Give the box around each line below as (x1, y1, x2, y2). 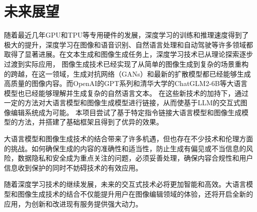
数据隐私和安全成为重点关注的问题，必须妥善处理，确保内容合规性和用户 (17, 153, 253, 163)
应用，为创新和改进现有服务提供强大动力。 (4, 198, 142, 209)
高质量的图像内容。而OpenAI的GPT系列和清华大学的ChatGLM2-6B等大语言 (4, 78, 248, 88)
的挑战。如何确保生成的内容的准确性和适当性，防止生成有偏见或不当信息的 (4, 143, 246, 153)
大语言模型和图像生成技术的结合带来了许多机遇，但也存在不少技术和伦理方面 (4, 133, 253, 144)
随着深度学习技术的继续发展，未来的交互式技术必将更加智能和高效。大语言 (4, 179, 246, 189)
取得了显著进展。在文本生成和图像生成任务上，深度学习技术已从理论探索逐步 (4, 49, 253, 59)
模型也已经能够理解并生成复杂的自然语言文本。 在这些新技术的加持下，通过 (4, 87, 249, 98)
